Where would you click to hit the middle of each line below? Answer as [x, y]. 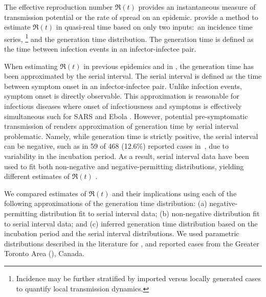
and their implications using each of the [174, 193]
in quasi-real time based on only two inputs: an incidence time [154, 27]
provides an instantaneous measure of [197, 7]
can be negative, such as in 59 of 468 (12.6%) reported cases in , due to [117, 146]
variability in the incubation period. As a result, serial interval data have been [127, 156]
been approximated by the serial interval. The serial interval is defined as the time [133, 76]
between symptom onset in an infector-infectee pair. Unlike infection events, [123, 86]
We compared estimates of [45, 193]
